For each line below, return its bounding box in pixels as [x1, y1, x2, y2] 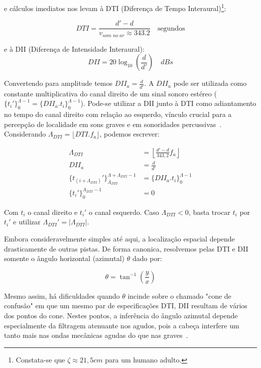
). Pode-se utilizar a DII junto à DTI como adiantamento [80, 98, 256, 108]
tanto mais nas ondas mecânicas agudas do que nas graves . [4, 330, 188, 340]
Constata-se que [16, 354, 65, 364]
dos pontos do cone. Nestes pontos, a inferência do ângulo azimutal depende [4, 310, 238, 320]
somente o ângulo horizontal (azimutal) [4, 253, 125, 264]
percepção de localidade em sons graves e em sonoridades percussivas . [4, 118, 222, 129]
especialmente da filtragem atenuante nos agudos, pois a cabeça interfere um [4, 320, 239, 330]
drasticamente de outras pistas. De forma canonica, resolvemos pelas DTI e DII [4, 243, 248, 254]
